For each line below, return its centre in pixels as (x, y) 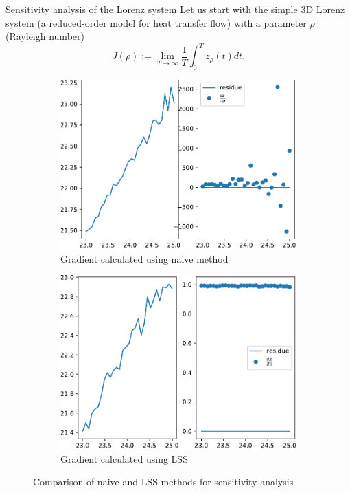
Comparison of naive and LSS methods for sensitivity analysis (163, 482)
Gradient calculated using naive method (144, 258)
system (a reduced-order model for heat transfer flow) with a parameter (156, 22)
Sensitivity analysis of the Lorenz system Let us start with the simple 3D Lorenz (175, 9)
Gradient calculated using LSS (124, 458)
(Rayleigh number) (45, 36)
